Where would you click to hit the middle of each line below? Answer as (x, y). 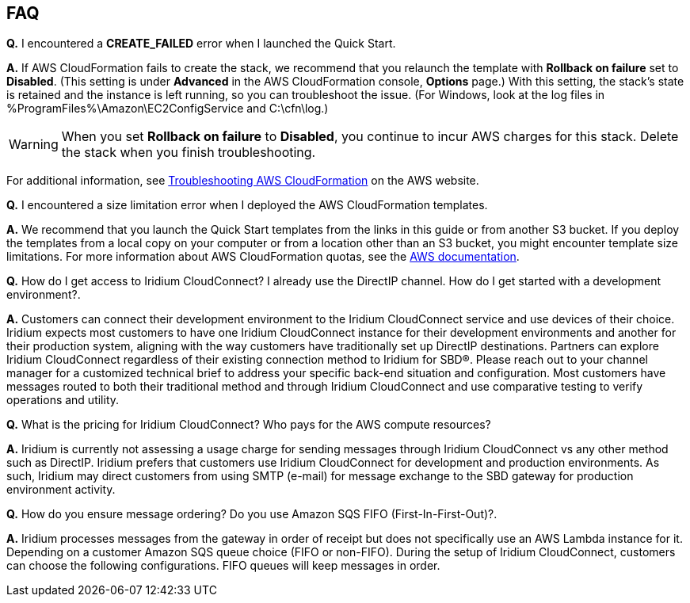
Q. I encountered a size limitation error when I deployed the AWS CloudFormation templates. (247, 205)
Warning (34, 145)
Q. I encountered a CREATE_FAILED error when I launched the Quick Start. (201, 44)
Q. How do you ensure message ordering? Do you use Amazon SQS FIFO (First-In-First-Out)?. (252, 514)
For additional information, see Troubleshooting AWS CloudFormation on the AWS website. (243, 181)
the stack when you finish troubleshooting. (189, 153)
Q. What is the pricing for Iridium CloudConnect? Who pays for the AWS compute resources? (249, 425)
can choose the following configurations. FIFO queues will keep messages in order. (223, 566)
